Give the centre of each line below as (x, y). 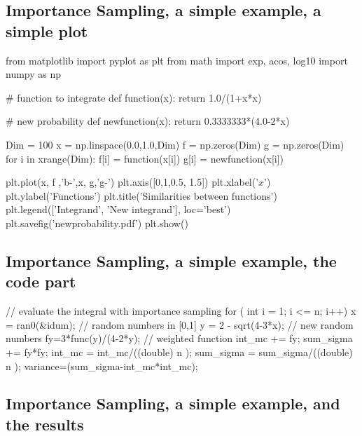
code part (41, 281)
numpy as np (34, 74)
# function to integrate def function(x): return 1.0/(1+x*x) (134, 97)
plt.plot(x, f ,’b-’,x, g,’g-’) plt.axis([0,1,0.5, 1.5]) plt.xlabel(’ (132, 182)
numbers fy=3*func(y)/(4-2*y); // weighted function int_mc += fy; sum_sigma (179, 338)
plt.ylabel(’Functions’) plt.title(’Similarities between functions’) (141, 195)
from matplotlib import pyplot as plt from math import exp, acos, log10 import (177, 60)
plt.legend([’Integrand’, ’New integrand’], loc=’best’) (118, 209)
